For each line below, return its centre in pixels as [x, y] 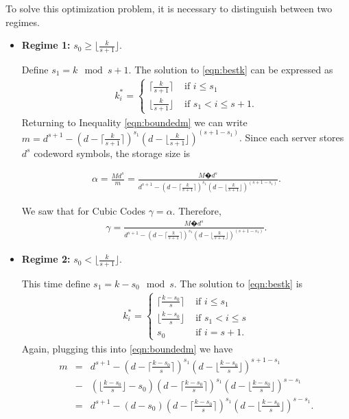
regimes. [23, 22]
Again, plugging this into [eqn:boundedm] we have [127, 348]
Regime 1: [46, 45]
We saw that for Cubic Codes [84, 211]
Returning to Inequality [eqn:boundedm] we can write [134, 122]
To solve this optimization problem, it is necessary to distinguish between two [169, 8]
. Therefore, [197, 211]
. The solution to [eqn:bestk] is [238, 283]
